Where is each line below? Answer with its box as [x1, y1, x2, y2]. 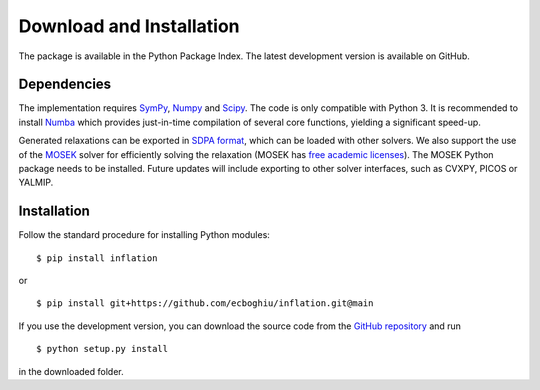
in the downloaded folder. [18, 365, 124, 377]
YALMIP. [18, 176, 54, 189]
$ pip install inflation [36, 252, 158, 264]
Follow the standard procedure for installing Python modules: [18, 229, 270, 241]
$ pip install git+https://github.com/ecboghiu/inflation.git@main [36, 298, 374, 309]
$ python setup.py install [36, 343, 169, 355]
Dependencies [18, 76, 112, 93]
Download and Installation [18, 15, 240, 37]
